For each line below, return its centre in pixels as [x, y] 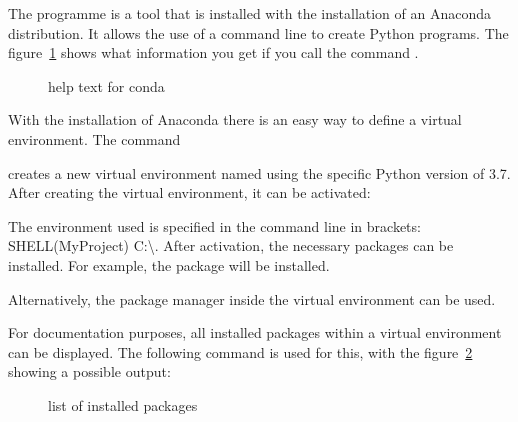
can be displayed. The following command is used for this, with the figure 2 [240, 351]
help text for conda [106, 85]
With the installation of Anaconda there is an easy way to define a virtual [235, 119]
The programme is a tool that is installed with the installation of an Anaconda [250, 13]
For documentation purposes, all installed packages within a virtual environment [255, 332]
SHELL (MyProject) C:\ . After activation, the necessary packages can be [231, 245]
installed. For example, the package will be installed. [169, 264]
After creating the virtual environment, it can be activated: [189, 192]
